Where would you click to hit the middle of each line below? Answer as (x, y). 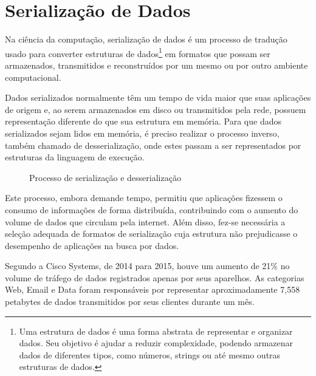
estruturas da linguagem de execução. (75, 157)
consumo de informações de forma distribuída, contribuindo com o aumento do (152, 209)
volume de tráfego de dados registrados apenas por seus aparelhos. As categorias (155, 277)
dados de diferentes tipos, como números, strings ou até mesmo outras (150, 354)
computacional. (33, 77)
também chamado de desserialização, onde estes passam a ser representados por (153, 145)
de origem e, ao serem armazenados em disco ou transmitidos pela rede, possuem (156, 109)
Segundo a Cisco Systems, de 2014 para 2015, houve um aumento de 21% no (147, 266)
